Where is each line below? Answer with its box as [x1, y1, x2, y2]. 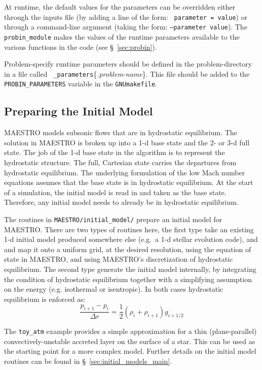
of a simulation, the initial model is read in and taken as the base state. [4, 187, 227, 197]
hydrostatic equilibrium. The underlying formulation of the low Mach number [4, 167, 245, 177]
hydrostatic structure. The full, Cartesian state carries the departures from [4, 157, 237, 168]
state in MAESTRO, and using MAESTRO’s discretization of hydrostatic [4, 254, 233, 264]
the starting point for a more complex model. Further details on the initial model [4, 346, 256, 356]
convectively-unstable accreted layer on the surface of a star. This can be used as [4, 335, 255, 346]
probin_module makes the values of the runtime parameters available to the [4, 31, 240, 42]
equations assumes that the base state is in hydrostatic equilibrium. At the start [4, 177, 253, 188]
